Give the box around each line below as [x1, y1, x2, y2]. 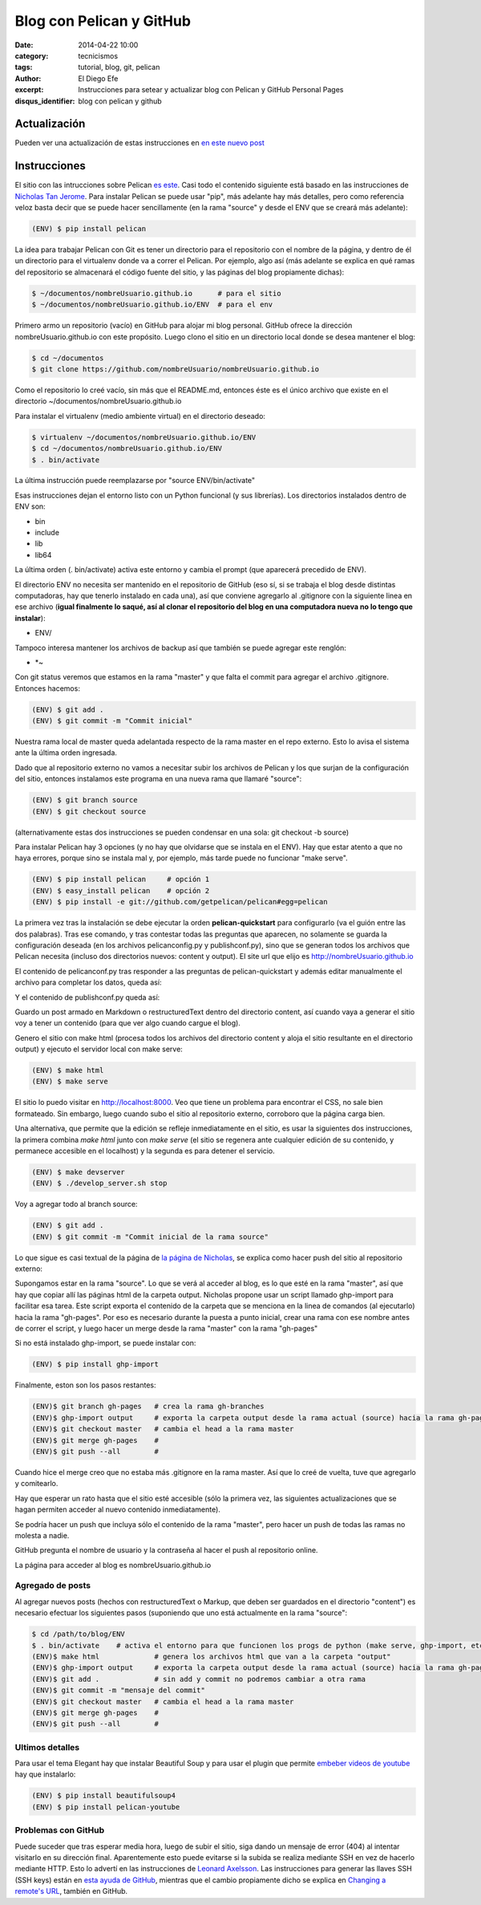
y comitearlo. [14, 1479, 59, 1489]
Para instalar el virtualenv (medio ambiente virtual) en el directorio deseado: [14, 411, 266, 420]
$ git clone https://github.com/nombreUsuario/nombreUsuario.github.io [31, 364, 320, 373]
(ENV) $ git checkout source [31, 806, 147, 816]
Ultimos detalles [14, 1741, 80, 1753]
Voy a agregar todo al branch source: [14, 1200, 138, 1209]
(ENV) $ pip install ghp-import [31, 1360, 160, 1369]
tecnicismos [78, 51, 119, 60]
